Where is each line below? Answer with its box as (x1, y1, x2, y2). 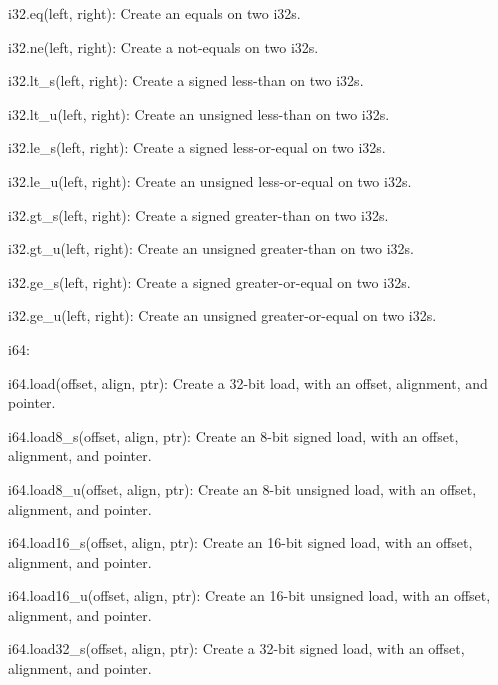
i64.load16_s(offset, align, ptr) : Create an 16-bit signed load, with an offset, (8, 532, 473, 553)
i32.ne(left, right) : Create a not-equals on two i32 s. (8, 36, 319, 57)
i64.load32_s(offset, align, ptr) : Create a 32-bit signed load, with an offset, (8, 638, 465, 659)
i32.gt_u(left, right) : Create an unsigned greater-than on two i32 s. (8, 238, 414, 259)
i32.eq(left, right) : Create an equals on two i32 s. (8, 3, 301, 23)
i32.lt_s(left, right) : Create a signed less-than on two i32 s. (8, 70, 364, 91)
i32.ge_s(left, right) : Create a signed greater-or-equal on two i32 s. (8, 271, 411, 292)
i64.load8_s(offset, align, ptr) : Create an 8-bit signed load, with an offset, (8, 425, 459, 446)
